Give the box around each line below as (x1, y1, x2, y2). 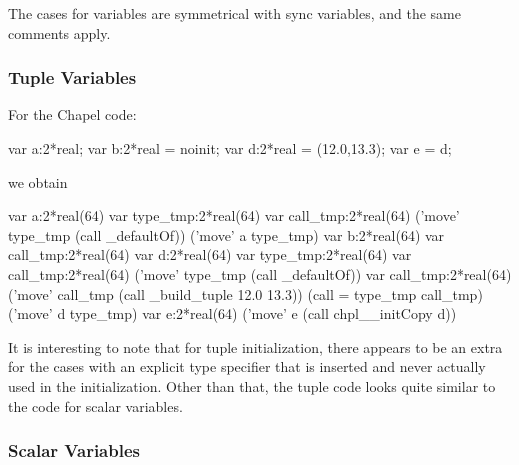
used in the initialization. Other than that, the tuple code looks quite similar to (8, 375, 496, 396)
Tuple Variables (8, 65, 137, 90)
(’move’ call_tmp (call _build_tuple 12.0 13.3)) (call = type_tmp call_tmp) (8, 283, 483, 304)
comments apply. (8, 22, 111, 43)
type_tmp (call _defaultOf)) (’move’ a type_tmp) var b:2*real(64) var (8, 224, 445, 245)
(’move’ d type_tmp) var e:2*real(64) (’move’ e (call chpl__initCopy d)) (8, 303, 457, 324)
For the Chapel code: (8, 104, 137, 125)
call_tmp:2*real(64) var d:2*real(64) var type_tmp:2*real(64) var (8, 244, 412, 265)
